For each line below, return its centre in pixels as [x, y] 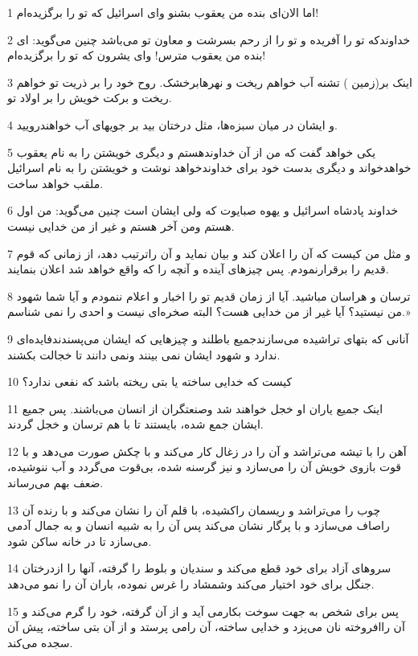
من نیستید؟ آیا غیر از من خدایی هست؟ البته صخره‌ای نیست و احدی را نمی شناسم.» [209, 312]
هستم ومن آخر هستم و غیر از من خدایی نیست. [121, 225]
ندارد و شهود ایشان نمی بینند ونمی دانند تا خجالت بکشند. [144, 354]
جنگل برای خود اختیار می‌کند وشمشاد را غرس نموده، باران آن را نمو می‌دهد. [191, 584]
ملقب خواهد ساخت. [55, 183]
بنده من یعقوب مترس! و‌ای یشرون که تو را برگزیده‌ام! [137, 55]
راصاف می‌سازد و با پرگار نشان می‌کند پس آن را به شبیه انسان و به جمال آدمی [199, 525]
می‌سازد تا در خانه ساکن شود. [80, 541]
